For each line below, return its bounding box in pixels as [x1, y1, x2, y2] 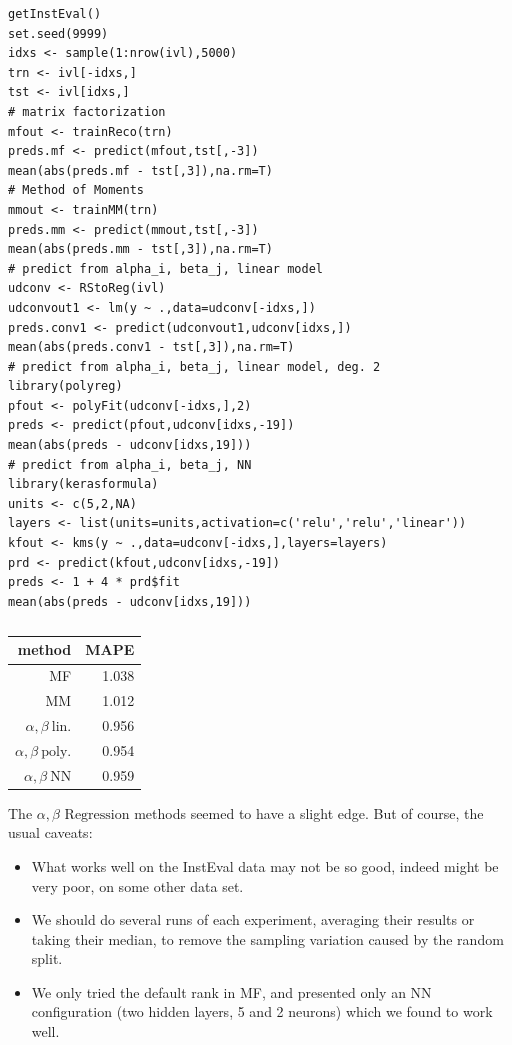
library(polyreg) [8, 379, 123, 394]
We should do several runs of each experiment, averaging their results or [31, 909, 475, 930]
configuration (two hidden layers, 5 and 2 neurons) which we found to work [31, 1001, 493, 1022]
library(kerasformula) [8, 477, 159, 492]
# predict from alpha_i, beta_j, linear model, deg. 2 [8, 359, 381, 374]
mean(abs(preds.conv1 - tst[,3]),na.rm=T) [8, 340, 295, 355]
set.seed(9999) [8, 26, 109, 41]
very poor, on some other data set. [31, 875, 244, 896]
